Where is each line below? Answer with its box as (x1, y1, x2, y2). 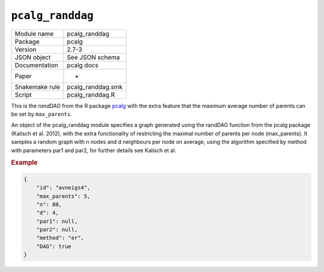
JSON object (14, 53, 51, 61)
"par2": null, (36, 226, 78, 233)
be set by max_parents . (11, 110, 72, 117)
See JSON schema (67, 53, 120, 61)
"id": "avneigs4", (36, 185, 91, 191)
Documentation (14, 61, 58, 69)
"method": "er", (36, 234, 84, 241)
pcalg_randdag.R (67, 90, 115, 99)
